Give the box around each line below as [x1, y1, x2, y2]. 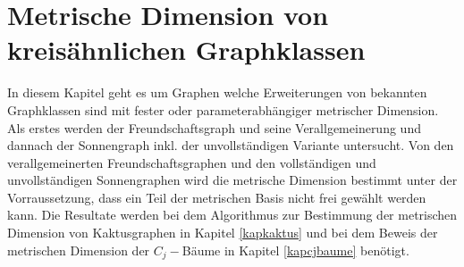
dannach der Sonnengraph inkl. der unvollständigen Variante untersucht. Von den [7, 136, 454, 154]
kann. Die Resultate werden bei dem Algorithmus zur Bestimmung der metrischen [7, 205, 458, 224]
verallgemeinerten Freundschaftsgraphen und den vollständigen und [7, 153, 376, 171]
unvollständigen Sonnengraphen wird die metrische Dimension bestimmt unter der [7, 171, 458, 189]
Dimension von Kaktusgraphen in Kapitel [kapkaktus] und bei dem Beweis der [7, 223, 438, 242]
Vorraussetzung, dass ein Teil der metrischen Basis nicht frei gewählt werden [7, 188, 426, 206]
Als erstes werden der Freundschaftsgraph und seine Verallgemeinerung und [7, 118, 421, 137]
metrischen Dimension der [7, 240, 150, 259]
